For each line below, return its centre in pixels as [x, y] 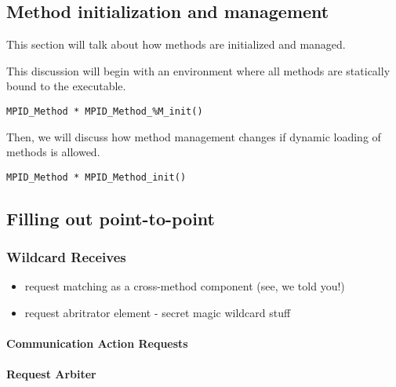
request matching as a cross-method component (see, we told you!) [185, 286]
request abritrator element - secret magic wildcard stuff [158, 313]
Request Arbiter [51, 374]
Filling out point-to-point [111, 218]
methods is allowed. [53, 152]
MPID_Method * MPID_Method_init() [96, 177]
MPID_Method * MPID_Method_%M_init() [105, 111]
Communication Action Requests [97, 343]
